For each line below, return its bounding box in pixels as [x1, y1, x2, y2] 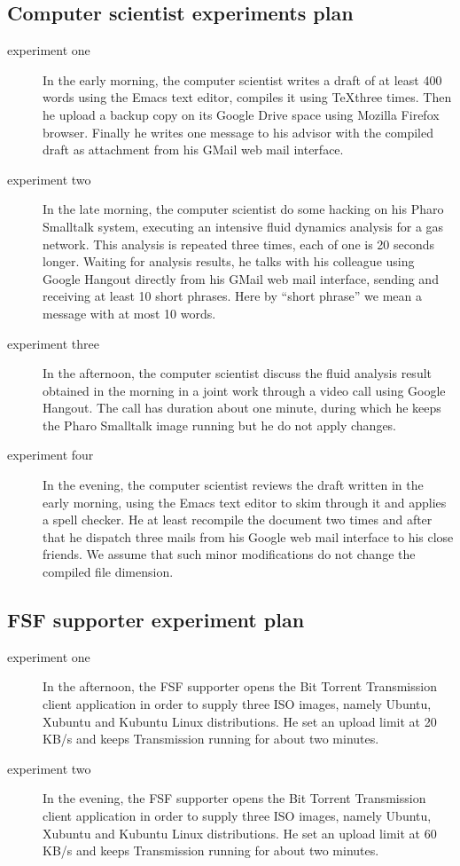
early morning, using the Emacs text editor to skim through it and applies [43, 492, 447, 511]
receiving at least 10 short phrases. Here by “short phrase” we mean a [43, 287, 423, 305]
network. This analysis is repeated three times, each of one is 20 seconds [43, 234, 435, 253]
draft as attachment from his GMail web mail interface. [43, 140, 344, 159]
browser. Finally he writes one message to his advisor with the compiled [43, 122, 433, 141]
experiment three [7, 334, 99, 352]
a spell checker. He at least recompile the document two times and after [43, 510, 433, 529]
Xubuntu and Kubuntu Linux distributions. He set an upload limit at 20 [43, 712, 437, 730]
